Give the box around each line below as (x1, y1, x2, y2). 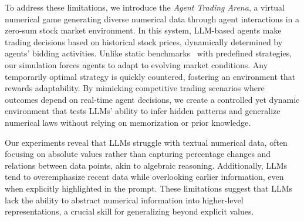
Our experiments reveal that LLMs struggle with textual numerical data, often (5, 136, 288, 148)
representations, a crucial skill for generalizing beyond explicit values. (5, 205, 254, 217)
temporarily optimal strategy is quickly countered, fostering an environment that (5, 70, 296, 82)
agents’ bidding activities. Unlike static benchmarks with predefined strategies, (5, 47, 292, 59)
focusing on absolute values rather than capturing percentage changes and (5, 148, 271, 160)
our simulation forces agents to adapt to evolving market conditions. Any (5, 58, 268, 71)
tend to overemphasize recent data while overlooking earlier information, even (5, 170, 284, 183)
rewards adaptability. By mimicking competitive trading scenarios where (5, 82, 265, 94)
